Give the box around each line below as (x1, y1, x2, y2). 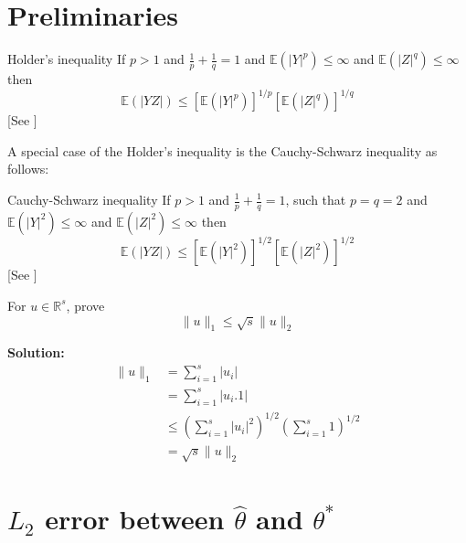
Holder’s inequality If (7, 49, 126, 69)
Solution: (7, 343, 65, 362)
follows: (7, 159, 49, 178)
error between (45, 500, 225, 538)
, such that (285, 190, 346, 208)
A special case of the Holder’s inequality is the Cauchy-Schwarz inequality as (7, 141, 438, 160)
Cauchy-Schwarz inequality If (7, 190, 171, 208)
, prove (66, 295, 105, 314)
